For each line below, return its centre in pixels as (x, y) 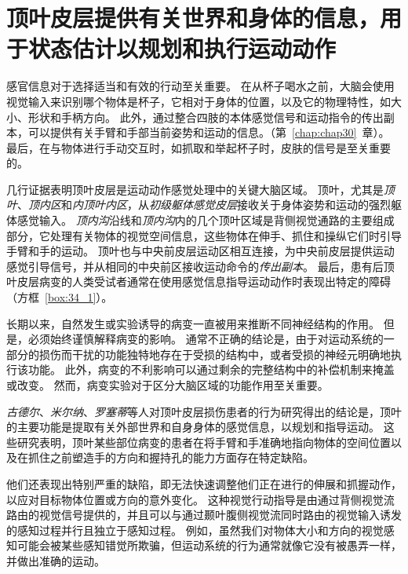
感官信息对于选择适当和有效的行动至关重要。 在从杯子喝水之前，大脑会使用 (200, 86)
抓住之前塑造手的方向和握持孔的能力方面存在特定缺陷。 (171, 457)
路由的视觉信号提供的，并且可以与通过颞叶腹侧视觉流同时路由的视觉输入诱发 (204, 515)
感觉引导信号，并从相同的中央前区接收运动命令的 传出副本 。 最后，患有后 (195, 266)
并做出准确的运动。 (56, 560)
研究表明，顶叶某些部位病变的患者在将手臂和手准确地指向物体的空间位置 (204, 442)
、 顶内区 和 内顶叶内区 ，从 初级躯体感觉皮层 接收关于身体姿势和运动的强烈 (204, 205)
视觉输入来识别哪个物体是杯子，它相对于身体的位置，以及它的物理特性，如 (199, 101)
